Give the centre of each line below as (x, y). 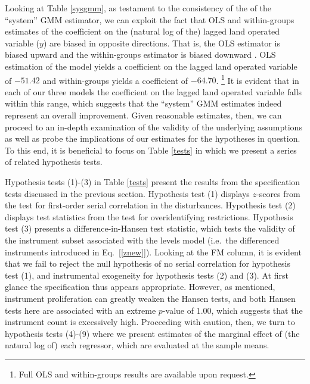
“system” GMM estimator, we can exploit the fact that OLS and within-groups (150, 19)
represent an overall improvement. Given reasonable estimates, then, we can (143, 115)
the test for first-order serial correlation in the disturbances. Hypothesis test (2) (150, 205)
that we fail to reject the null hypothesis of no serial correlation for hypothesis (148, 263)
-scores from (278, 193)
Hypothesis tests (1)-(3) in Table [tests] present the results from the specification (153, 181)
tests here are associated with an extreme (80, 310)
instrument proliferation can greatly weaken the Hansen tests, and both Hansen (150, 298)
